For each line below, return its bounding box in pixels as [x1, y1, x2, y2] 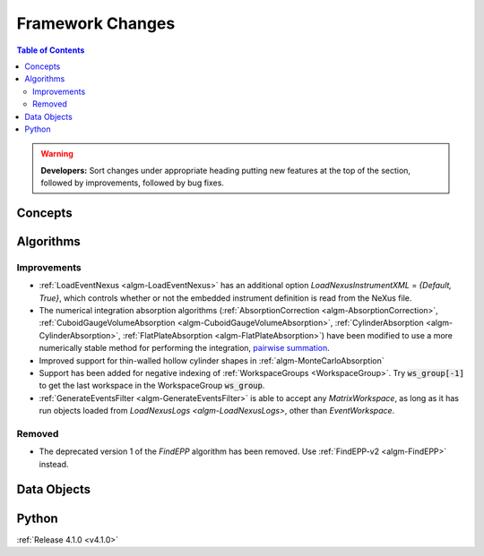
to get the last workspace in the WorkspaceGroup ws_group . [39, 381, 265, 391]
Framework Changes [16, 13, 176, 33]
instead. [39, 458, 69, 469]
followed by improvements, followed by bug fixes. [40, 177, 224, 188]
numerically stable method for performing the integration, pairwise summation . [39, 343, 331, 354]
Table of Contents [16, 45, 85, 56]
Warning [40, 149, 73, 159]
